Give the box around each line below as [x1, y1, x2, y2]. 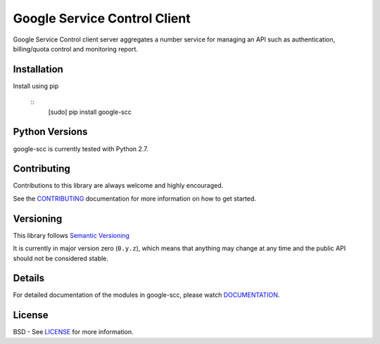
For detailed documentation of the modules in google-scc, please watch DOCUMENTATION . [13, 291, 280, 299]
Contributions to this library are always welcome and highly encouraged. [13, 181, 224, 190]
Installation [13, 63, 63, 75]
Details [13, 272, 45, 284]
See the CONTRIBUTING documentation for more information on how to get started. [13, 194, 257, 203]
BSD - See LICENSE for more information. [13, 328, 134, 336]
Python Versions [13, 126, 88, 138]
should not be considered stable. [13, 254, 109, 262]
